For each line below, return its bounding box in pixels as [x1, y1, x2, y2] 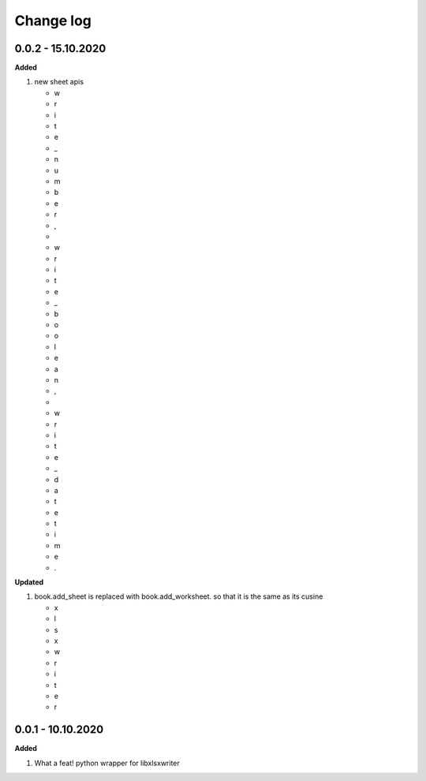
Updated [14, 577, 44, 587]
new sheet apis [34, 77, 84, 87]
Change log [14, 12, 92, 29]
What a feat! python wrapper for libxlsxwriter [34, 758, 181, 768]
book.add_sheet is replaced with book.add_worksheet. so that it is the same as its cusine [34, 592, 323, 601]
